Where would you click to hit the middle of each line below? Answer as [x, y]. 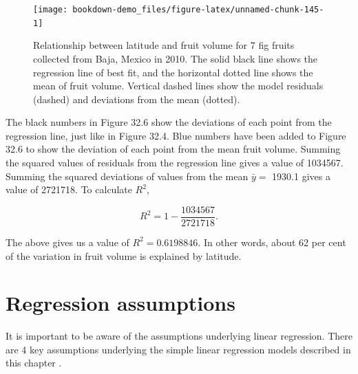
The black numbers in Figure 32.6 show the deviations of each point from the [169, 122]
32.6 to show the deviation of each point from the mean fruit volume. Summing [173, 149]
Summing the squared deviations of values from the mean [127, 176]
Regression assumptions [120, 303]
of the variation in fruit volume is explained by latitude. [124, 255]
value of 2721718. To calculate [69, 189]
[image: [51, 10]
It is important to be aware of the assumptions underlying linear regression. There [179, 336]
